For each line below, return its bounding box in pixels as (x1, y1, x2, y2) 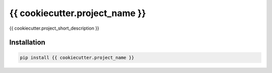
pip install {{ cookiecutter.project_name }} (20, 54, 134, 60)
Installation (9, 38, 45, 47)
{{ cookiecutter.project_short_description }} (9, 25, 99, 31)
